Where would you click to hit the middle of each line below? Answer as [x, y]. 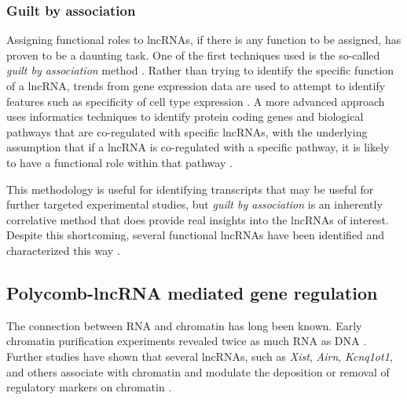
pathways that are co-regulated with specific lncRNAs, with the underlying [187, 131]
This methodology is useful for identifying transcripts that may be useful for [190, 189]
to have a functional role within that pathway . [119, 162]
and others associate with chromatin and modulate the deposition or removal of [198, 371]
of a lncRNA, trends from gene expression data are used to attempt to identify [196, 85]
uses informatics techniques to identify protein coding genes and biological [185, 116]
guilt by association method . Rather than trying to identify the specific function [200, 70]
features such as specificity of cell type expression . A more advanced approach [196, 101]
